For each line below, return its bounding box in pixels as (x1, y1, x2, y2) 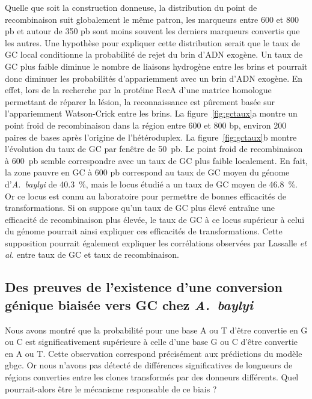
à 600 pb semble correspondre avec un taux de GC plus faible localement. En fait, (5, 154, 308, 166)
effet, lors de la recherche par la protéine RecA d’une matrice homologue (5, 84, 272, 96)
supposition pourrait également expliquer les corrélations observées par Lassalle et (5, 236, 307, 249)
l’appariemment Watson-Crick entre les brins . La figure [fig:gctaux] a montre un (5, 107, 298, 120)
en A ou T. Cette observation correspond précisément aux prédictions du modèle (5, 347, 302, 359)
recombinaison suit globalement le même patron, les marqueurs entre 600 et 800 (5, 13, 299, 25)
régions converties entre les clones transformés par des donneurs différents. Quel (5, 371, 299, 383)
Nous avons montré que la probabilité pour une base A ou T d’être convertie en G (5, 323, 308, 336)
